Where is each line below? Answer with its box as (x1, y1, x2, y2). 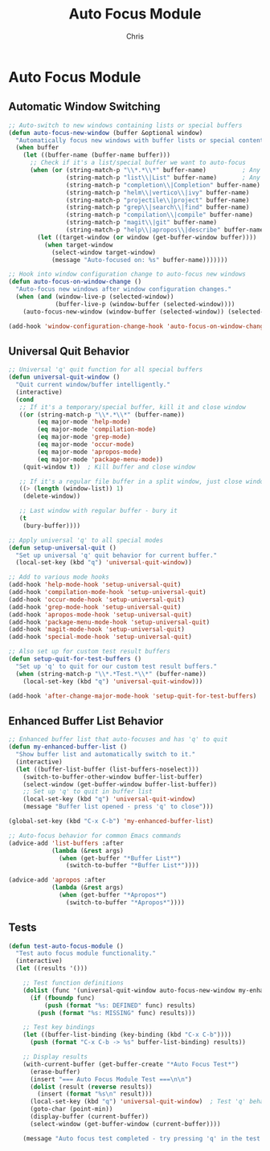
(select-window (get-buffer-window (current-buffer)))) (29, 1120, 221, 1128)
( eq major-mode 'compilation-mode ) (37, 425, 157, 434)
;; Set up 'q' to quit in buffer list (22, 788, 153, 796)
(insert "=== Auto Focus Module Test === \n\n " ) (29, 1075, 193, 1083)
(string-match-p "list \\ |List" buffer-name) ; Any (65, 174, 261, 182)
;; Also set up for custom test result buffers (8, 648, 171, 656)
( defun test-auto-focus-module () (8, 942, 125, 950)
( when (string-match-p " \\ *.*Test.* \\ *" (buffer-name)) (15, 670, 207, 678)
